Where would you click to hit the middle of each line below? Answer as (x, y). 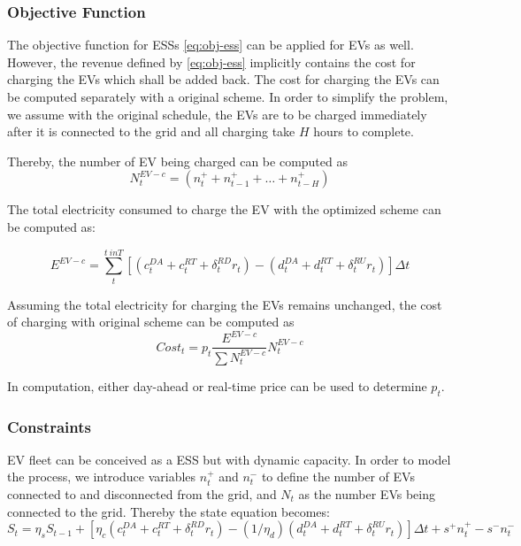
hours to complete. (364, 131)
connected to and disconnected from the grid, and (142, 493)
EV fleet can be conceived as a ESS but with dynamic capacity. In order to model (229, 459)
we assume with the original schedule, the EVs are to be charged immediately (217, 114)
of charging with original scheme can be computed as (151, 322)
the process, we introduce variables (102, 477)
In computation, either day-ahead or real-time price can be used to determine (217, 385)
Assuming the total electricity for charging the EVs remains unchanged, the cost (225, 304)
